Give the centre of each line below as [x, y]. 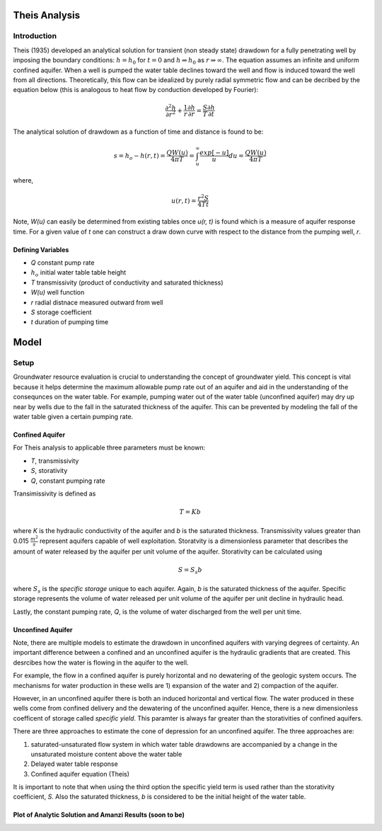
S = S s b [190, 571]
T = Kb [190, 512]
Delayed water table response [74, 764]
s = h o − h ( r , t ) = [139, 156]
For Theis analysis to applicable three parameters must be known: [109, 448]
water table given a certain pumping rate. [73, 417]
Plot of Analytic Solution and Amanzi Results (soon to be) [99, 815]
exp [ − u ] [214, 153]
